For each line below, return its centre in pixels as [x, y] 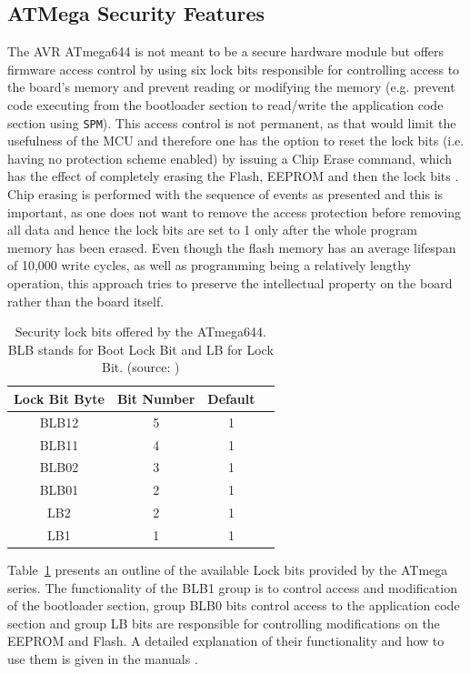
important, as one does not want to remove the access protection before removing [234, 211]
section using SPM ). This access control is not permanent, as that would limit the [232, 122]
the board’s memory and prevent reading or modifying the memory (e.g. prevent [231, 87]
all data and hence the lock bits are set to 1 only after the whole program [213, 230]
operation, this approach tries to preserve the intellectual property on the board [230, 282]
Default [231, 398]
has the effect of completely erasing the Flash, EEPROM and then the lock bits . [233, 176]
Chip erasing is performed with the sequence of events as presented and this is [225, 194]
